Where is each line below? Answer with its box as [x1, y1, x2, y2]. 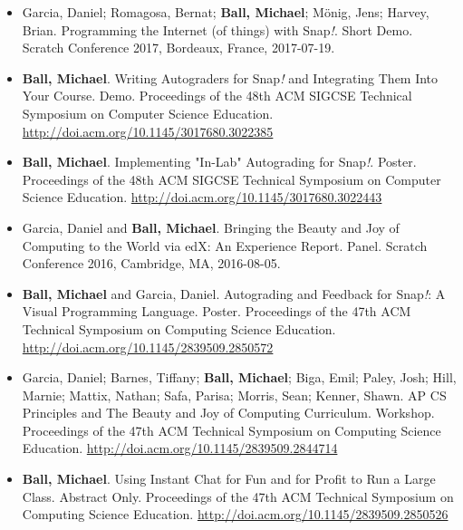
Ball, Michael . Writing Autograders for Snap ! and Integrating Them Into [22, 68, 439, 87]
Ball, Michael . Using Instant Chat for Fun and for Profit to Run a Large [22, 469, 436, 488]
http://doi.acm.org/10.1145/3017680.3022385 [22, 121, 274, 140]
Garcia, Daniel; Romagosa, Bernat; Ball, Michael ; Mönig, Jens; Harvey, [22, 3, 429, 21]
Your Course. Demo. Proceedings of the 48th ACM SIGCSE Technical [22, 86, 412, 105]
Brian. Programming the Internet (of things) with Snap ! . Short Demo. [22, 20, 413, 39]
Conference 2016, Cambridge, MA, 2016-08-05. [22, 254, 281, 273]
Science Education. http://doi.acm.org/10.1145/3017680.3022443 [22, 188, 382, 207]
